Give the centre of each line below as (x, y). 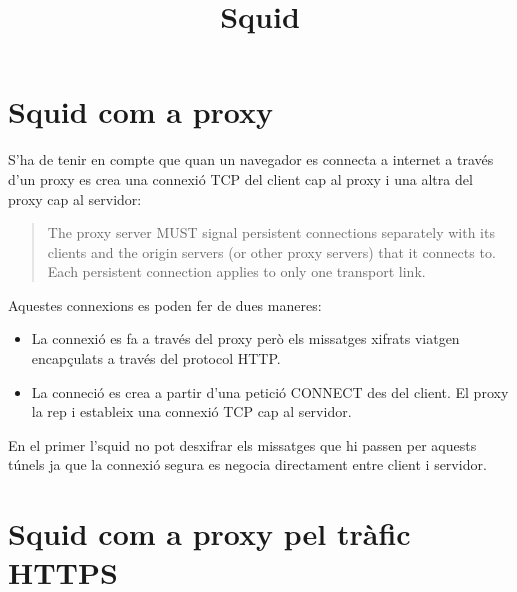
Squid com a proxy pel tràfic (209, 533)
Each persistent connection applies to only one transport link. (236, 271)
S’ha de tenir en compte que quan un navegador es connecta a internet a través (251, 159)
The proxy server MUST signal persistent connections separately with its (271, 232)
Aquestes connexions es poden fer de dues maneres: (165, 304)
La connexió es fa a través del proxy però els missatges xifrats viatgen (245, 338)
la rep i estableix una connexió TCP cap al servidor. (191, 411)
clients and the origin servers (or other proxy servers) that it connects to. (271, 251)
